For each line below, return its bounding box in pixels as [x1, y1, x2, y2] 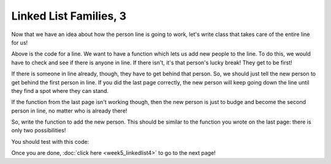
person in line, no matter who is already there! [11, 107, 127, 114]
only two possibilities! [11, 127, 66, 134]
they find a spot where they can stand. [11, 87, 109, 94]
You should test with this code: [11, 138, 89, 145]
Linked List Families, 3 [11, 9, 127, 23]
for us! [11, 39, 28, 46]
